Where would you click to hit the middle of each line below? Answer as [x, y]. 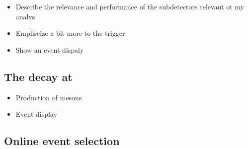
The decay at [38, 76]
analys [25, 16]
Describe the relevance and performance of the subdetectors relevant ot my [130, 6]
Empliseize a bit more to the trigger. [71, 33]
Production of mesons [49, 97]
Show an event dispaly [50, 49]
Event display [36, 114]
